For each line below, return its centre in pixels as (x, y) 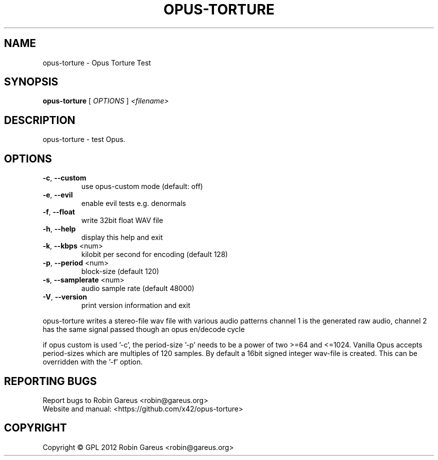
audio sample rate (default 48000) (138, 288)
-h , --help (59, 229)
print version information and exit (136, 305)
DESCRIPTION (40, 120)
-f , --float (59, 212)
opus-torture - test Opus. (84, 139)
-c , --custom (64, 178)
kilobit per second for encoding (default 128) (154, 254)
